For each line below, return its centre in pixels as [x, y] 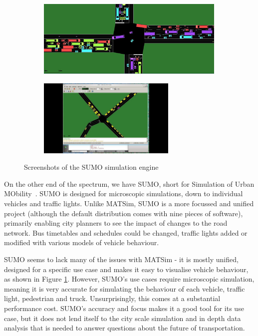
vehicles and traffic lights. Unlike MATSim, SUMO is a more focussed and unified [129, 203]
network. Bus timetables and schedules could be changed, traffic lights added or [126, 232]
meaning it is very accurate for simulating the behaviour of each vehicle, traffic [125, 288]
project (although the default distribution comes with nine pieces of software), [124, 213]
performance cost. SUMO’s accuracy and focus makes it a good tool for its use [124, 308]
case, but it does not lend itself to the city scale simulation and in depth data [123, 318]
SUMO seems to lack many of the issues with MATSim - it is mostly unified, [121, 259]
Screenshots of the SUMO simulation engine [91, 167]
